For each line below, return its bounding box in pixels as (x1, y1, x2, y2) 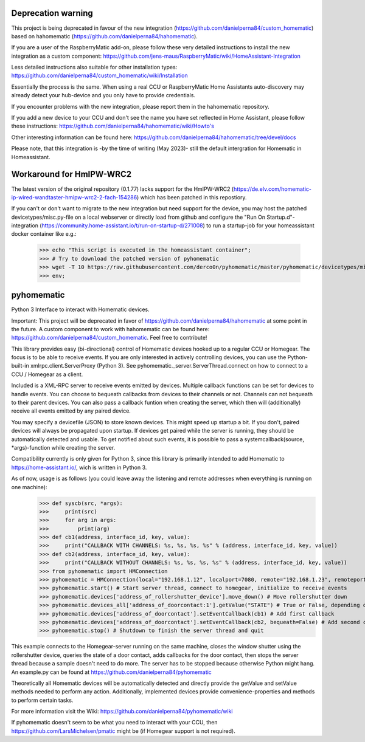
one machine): (11, 483, 47, 490)
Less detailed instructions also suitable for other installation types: (11, 64, 178, 71)
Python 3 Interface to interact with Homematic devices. (11, 306, 150, 313)
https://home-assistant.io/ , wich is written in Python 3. (11, 464, 147, 471)
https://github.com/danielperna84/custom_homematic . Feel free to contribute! (11, 334, 207, 342)
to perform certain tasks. (11, 696, 74, 704)
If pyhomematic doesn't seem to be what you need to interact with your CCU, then (11, 719, 218, 726)
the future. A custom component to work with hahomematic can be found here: (11, 325, 210, 332)
